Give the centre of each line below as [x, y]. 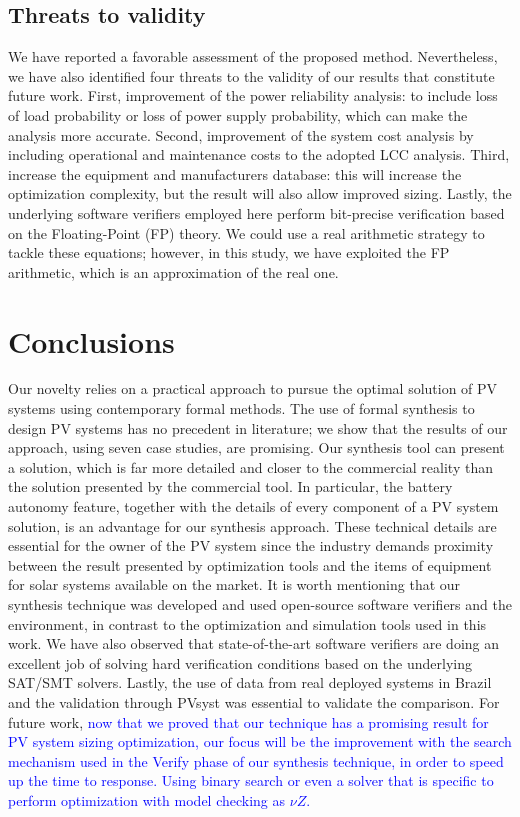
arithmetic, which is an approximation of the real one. [173, 271]
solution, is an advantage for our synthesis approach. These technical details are [252, 525]
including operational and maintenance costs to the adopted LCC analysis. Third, [259, 154]
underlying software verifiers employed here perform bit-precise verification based [256, 212]
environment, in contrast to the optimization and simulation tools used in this [247, 623]
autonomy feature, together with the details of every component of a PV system [253, 506]
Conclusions [91, 340]
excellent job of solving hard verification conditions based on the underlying [240, 662]
